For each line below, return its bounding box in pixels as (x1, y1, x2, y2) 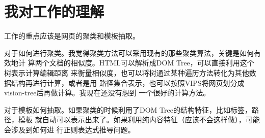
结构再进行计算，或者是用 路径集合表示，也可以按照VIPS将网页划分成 (11, 77, 245, 88)
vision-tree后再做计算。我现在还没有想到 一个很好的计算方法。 (4, 87, 210, 98)
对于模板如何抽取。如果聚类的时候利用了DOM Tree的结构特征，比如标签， (4, 104, 252, 115)
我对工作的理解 (4, 1, 104, 22)
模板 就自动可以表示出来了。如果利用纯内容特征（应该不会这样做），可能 (18, 114, 260, 125)
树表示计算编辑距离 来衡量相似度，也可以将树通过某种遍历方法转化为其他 (4, 67, 249, 78)
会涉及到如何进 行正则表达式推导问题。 (4, 124, 135, 134)
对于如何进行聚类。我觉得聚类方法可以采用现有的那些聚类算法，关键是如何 (4, 47, 254, 58)
